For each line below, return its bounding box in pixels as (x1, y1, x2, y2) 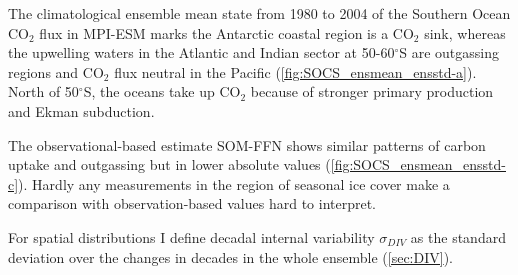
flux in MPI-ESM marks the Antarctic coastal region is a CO (39, 22, 414, 43)
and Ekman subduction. (8, 100, 155, 121)
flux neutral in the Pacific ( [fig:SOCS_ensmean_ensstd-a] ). (114, 61, 477, 82)
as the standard (410, 226, 506, 247)
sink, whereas (424, 22, 506, 43)
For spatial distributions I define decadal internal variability (8, 226, 375, 247)
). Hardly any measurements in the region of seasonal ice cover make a (18, 173, 450, 194)
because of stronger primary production (250, 81, 494, 102)
